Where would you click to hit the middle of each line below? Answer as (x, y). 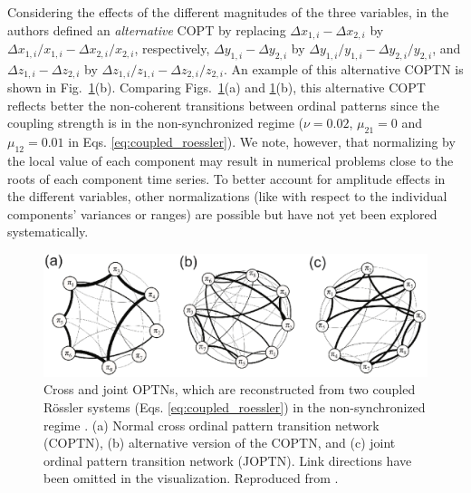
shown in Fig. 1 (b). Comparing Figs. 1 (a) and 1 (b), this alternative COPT (216, 87)
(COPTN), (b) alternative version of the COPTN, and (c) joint (220, 443)
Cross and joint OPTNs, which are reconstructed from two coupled (230, 389)
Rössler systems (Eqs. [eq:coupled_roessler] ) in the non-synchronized (235, 407)
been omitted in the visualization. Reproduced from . (191, 478)
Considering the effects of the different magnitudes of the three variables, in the (228, 12)
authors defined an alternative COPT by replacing (147, 29)
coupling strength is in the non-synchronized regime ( (156, 123)
